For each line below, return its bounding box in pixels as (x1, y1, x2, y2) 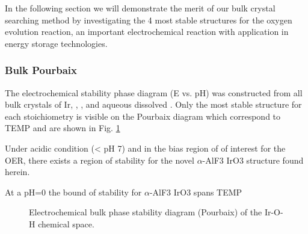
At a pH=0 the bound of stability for (5, 185, 142, 198)
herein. (5, 165, 30, 178)
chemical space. (38, 217, 94, 230)
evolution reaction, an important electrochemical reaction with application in (5, 25, 289, 38)
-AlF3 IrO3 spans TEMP (149, 185, 242, 198)
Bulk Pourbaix (5, 63, 77, 78)
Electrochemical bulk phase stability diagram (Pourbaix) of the (29, 206, 262, 218)
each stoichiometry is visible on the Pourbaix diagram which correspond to (5, 109, 281, 122)
